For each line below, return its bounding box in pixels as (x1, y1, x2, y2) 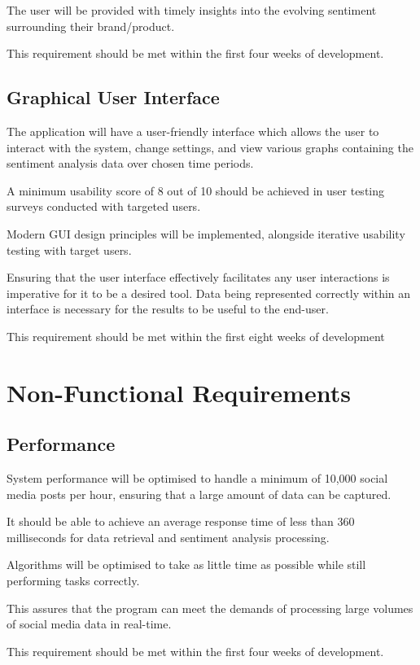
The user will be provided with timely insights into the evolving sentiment (7, 2, 377, 18)
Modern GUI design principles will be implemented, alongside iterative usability (7, 225, 405, 242)
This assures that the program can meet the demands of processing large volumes (7, 599, 413, 616)
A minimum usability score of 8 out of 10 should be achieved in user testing (7, 182, 385, 199)
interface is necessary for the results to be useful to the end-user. (7, 300, 329, 317)
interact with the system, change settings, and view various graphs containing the (7, 138, 413, 155)
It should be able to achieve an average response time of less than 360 (7, 513, 355, 530)
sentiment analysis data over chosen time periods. (7, 155, 254, 172)
